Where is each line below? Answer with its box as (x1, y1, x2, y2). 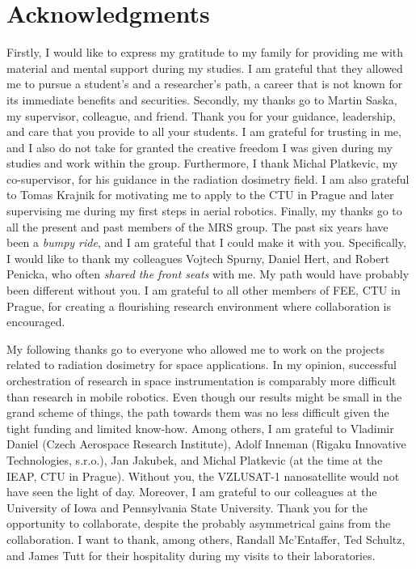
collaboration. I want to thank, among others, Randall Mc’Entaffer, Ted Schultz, (6, 530, 405, 547)
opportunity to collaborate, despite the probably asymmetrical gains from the (6, 515, 391, 532)
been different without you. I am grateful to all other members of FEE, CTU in (6, 282, 401, 299)
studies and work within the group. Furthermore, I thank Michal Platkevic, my (6, 155, 398, 172)
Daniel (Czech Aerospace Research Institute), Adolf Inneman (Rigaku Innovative (6, 435, 406, 452)
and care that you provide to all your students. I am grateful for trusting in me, (6, 123, 401, 140)
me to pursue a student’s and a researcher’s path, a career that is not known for (6, 75, 403, 92)
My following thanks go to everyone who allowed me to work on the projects (6, 340, 385, 357)
